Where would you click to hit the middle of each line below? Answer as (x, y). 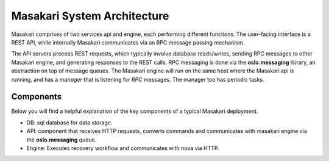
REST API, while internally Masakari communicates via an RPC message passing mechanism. (128, 42)
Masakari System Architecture (90, 16)
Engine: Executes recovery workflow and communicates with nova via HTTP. (123, 148)
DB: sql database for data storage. (69, 123)
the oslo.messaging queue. (62, 140)
